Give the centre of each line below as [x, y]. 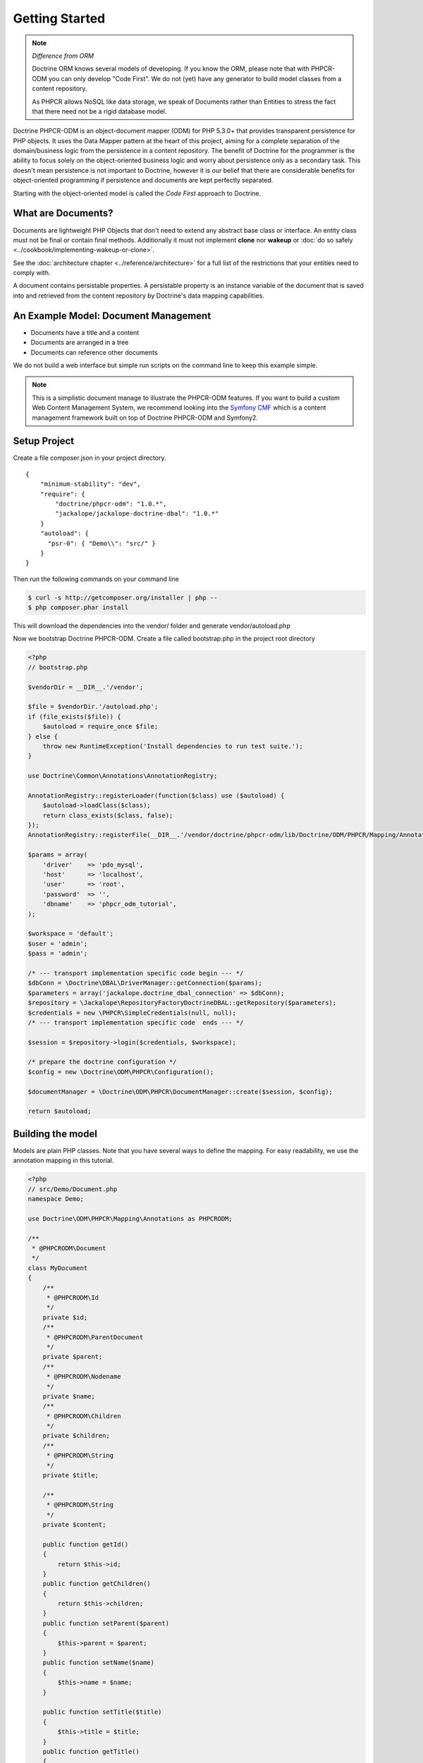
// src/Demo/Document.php [73, 1189]
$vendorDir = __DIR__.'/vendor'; [86, 687]
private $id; [65, 1317]
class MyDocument [58, 1268]
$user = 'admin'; [58, 944]
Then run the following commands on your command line [96, 579]
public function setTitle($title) [102, 1712]
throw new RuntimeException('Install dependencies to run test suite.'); [173, 746]
